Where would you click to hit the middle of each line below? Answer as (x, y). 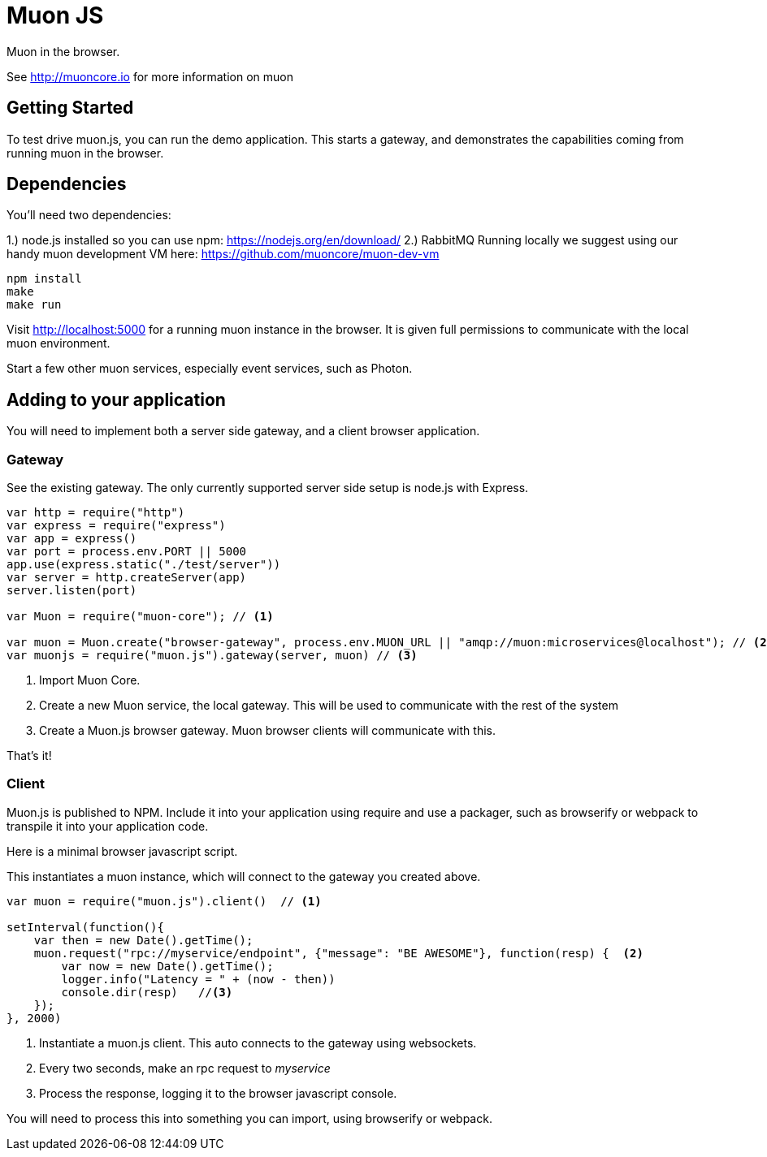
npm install (44, 279)
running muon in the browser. (85, 153)
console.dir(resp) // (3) (147, 992)
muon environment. (58, 343)
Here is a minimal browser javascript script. (122, 851)
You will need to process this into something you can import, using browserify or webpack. (249, 1118)
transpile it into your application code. (108, 826)
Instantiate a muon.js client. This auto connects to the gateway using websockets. (258, 1043)
